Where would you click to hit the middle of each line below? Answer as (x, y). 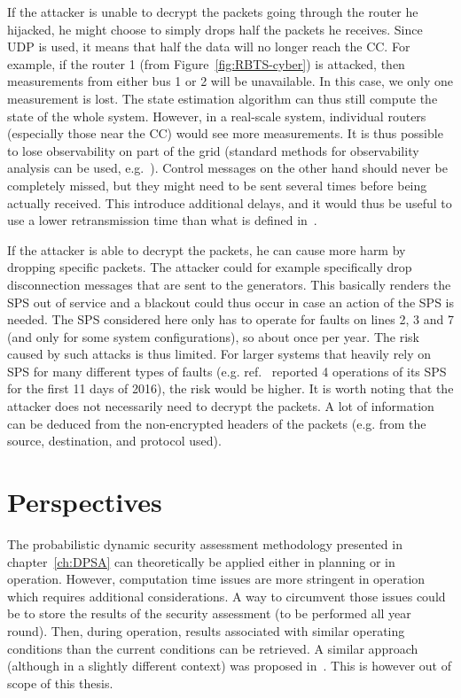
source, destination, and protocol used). (114, 441)
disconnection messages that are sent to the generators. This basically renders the (229, 284)
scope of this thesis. (60, 682)
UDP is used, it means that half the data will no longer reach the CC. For (209, 47)
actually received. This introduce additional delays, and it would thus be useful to (230, 202)
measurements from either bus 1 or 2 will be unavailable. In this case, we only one (230, 81)
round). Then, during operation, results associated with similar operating (206, 630)
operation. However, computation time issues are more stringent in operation (216, 579)
